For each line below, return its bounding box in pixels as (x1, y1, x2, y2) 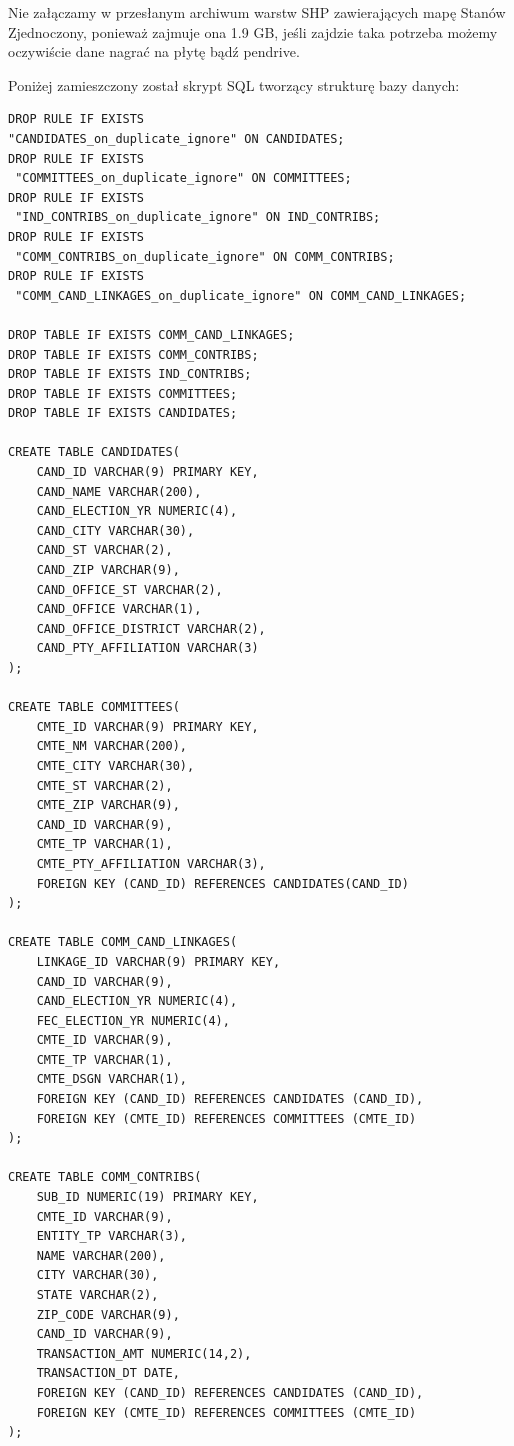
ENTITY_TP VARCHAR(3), (36, 1229, 187, 1244)
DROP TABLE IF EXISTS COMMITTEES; (8, 386, 238, 401)
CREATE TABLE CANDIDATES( (8, 445, 180, 460)
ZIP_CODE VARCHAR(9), (36, 1307, 180, 1322)
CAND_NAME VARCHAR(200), (36, 484, 202, 499)
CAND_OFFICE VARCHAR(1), (36, 602, 202, 617)
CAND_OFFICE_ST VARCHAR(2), (36, 582, 223, 597)
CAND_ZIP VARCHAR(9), (36, 563, 180, 578)
